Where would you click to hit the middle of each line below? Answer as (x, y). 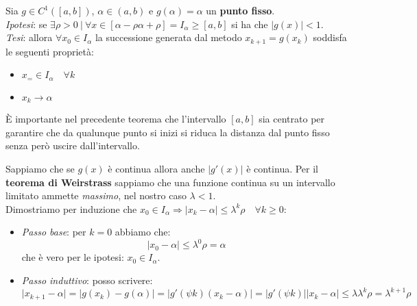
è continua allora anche (156, 168)
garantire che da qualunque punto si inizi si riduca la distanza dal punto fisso (168, 132)
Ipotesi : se (26, 24)
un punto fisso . (240, 10)
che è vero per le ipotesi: (73, 257)
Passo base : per (54, 232)
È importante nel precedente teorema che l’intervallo (116, 119)
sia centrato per (292, 119)
